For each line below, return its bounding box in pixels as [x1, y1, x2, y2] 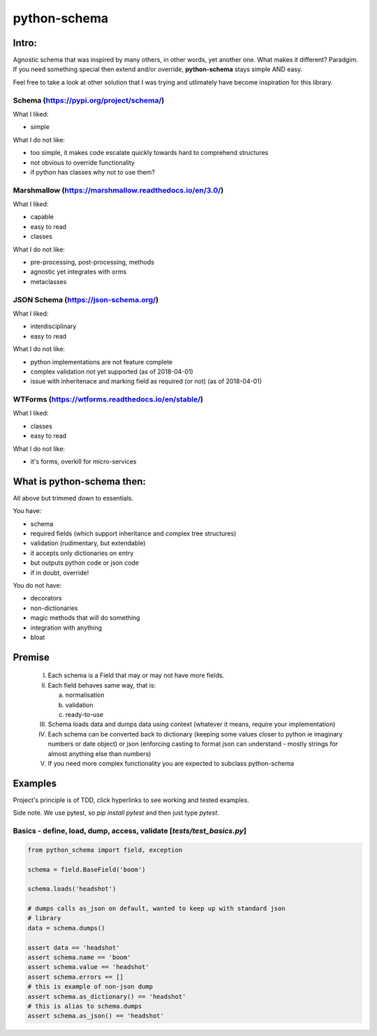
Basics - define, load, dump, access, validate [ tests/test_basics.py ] [13, 826, 247, 836]
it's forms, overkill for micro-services [30, 457, 137, 466]
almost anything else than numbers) [47, 749, 151, 757]
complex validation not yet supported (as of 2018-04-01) [30, 367, 193, 376]
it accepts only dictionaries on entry [30, 549, 134, 557]
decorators [30, 594, 62, 602]
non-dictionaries [30, 604, 78, 612]
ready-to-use [65, 710, 104, 718]
